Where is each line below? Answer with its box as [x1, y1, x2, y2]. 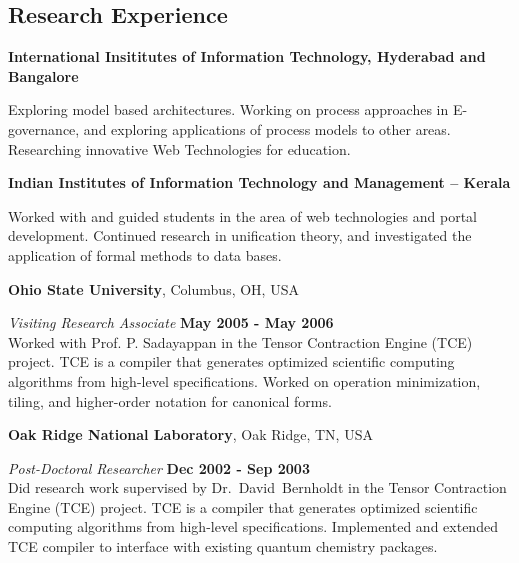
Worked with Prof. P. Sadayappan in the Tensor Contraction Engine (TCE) [8, 331, 473, 352]
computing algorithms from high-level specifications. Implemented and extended [8, 516, 498, 537]
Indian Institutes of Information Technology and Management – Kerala [8, 172, 511, 193]
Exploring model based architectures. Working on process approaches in [8, 99, 449, 120]
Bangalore [8, 65, 79, 86]
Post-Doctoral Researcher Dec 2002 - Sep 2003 [8, 457, 310, 478]
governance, [8, 118, 80, 139]
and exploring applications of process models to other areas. [83, 118, 451, 139]
